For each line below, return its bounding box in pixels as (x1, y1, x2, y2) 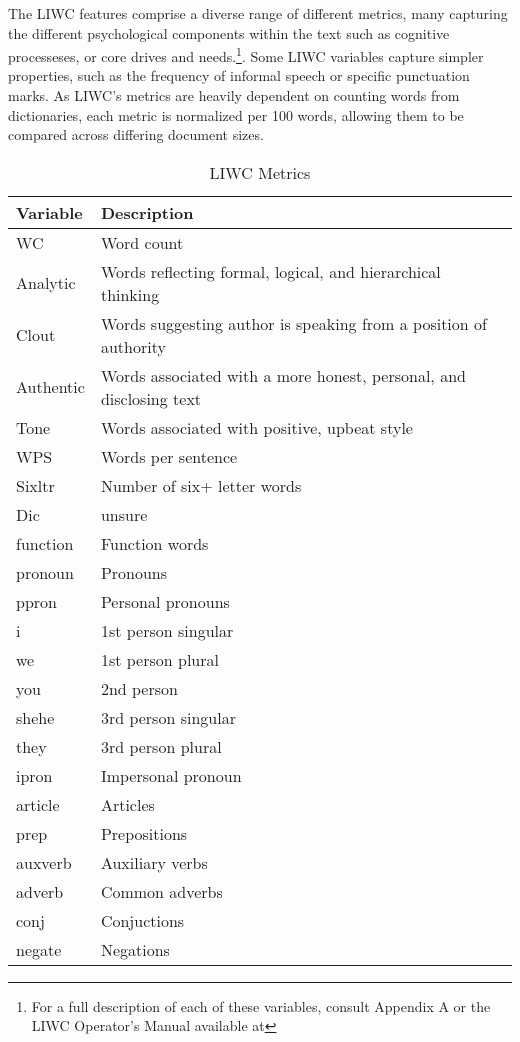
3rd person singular (100, 705, 236, 729)
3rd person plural (100, 734, 222, 758)
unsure (100, 502, 148, 526)
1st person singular (100, 618, 234, 642)
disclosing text (100, 386, 202, 410)
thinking (100, 282, 160, 306)
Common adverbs (100, 879, 223, 903)
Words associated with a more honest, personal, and (100, 363, 466, 387)
